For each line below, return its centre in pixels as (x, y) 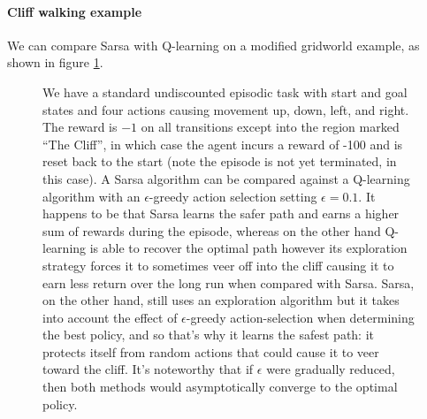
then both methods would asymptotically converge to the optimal (220, 387)
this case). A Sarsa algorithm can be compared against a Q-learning (226, 178)
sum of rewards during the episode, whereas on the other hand (212, 230)
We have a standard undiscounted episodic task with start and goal (225, 91)
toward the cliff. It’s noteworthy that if (148, 369)
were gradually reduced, (331, 369)
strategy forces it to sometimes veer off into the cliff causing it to (218, 265)
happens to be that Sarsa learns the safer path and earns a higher (221, 213)
